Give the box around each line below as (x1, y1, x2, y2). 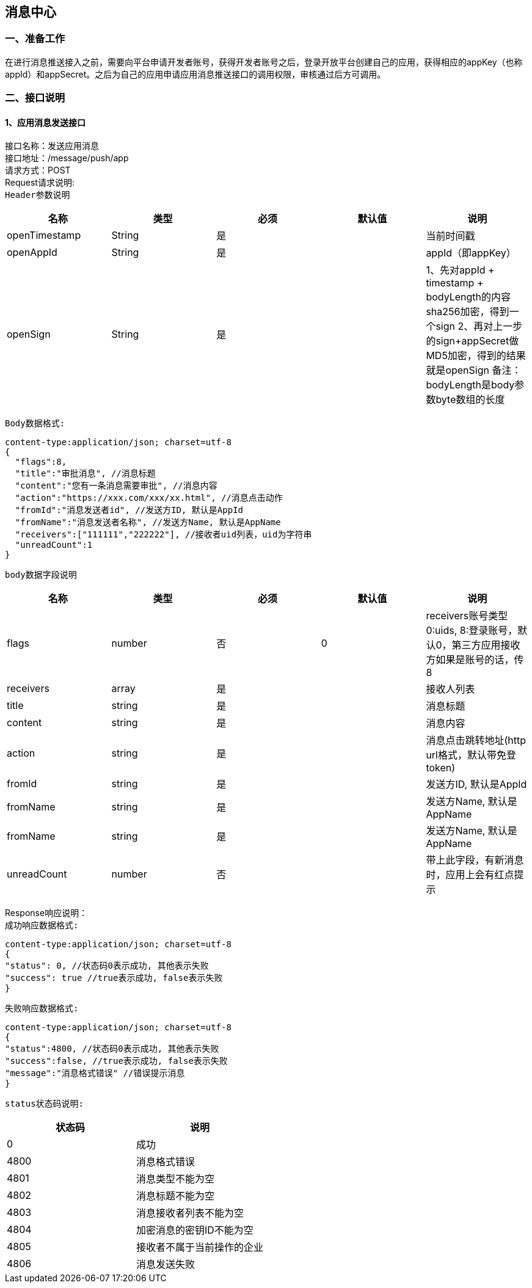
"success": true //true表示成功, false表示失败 (5, 973, 223, 983)
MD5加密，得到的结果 (426, 349, 526, 362)
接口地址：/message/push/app (5, 153, 129, 164)
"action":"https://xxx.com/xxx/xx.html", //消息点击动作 (15, 493, 283, 503)
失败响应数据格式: (5, 1003, 79, 1014)
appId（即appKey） (426, 247, 516, 260)
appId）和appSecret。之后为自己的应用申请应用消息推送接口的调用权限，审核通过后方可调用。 (5, 68, 386, 79)
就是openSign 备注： (426, 364, 522, 377)
